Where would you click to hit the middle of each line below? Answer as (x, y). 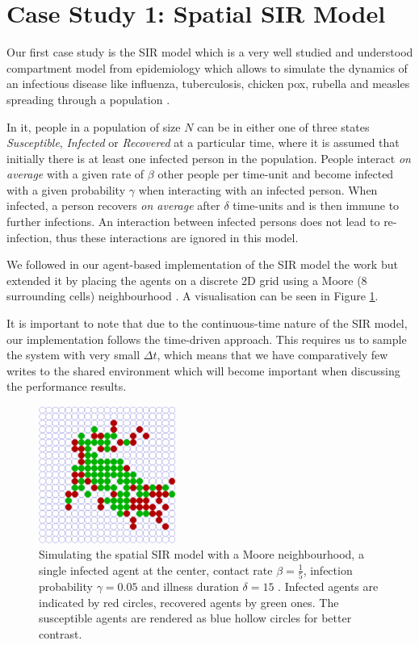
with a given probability (66, 189)
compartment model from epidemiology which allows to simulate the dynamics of (207, 67)
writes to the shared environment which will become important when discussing (203, 370)
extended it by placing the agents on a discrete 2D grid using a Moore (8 (187, 280)
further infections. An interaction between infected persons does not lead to (193, 222)
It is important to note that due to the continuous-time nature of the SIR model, (207, 323)
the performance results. (67, 386)
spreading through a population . (88, 99)
